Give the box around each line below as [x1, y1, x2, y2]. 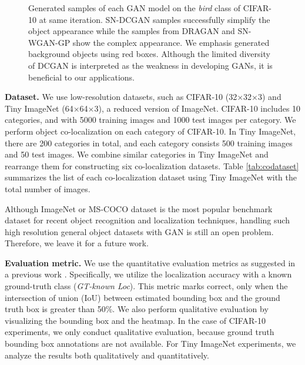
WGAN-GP [28, 36, 71, 48]
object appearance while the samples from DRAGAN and [28, 25, 235, 37]
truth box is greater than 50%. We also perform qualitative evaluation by [5, 303, 269, 315]
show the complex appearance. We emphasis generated [72, 36, 270, 48]
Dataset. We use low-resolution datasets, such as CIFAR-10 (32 [5, 91, 237, 103]
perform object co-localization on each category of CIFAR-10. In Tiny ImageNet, [5, 125, 296, 137]
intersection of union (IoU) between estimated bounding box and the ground [5, 291, 280, 303]
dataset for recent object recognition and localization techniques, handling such [5, 214, 290, 226]
